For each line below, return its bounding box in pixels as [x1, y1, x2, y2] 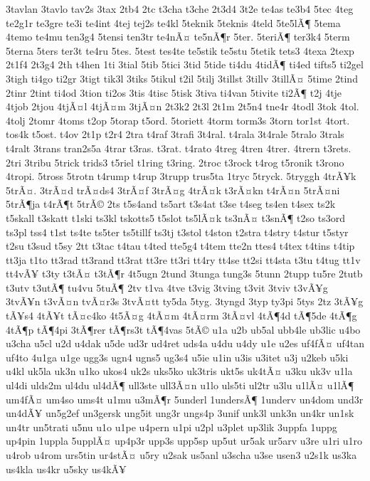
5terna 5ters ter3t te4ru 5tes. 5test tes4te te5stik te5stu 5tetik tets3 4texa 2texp [6, 43, 354, 58]
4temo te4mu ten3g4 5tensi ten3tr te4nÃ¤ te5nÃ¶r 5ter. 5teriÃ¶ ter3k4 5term [6, 29, 350, 44]
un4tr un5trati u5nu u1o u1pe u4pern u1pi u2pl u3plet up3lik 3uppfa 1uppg [6, 419, 337, 434]
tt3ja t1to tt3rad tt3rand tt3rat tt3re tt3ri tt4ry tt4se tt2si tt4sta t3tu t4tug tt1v [6, 252, 361, 267]
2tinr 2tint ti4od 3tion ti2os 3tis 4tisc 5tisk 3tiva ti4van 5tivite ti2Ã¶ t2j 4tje [6, 85, 342, 100]
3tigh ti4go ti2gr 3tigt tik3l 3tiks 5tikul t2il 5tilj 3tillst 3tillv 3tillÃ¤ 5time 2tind [6, 70, 358, 85]
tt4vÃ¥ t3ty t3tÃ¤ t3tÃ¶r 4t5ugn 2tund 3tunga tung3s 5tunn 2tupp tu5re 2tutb [6, 266, 363, 281]
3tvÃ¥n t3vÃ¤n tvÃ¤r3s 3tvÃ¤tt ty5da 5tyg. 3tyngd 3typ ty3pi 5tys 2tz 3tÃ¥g [6, 294, 364, 309]
